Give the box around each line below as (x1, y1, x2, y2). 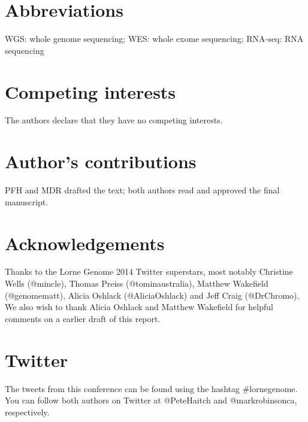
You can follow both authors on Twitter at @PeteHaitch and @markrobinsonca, (5, 394, 297, 406)
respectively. (5, 405, 50, 418)
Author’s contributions (5, 149, 197, 174)
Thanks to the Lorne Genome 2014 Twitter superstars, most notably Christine (5, 265, 293, 278)
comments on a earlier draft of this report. (5, 312, 161, 324)
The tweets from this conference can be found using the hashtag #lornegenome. (5, 382, 298, 394)
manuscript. (5, 195, 49, 208)
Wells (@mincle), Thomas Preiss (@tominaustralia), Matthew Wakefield (5, 277, 268, 290)
